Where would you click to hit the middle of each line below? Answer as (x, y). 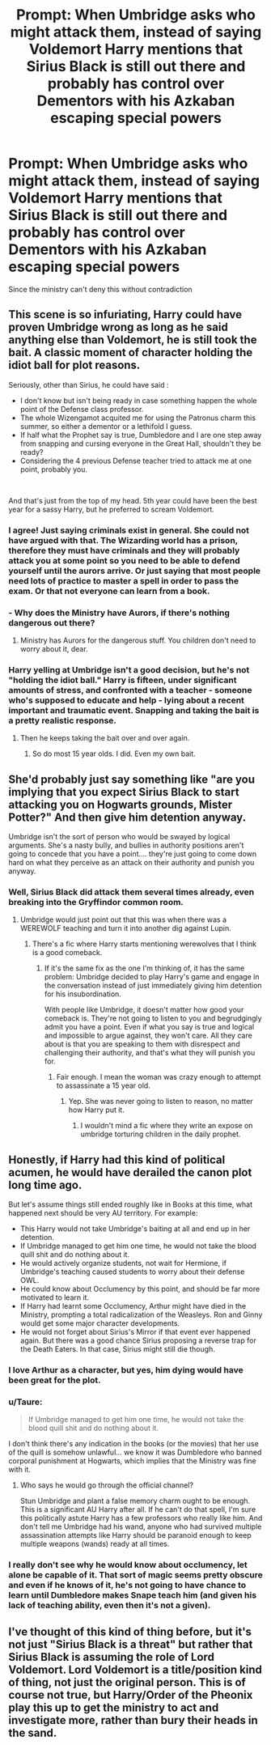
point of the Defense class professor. (82, 409)
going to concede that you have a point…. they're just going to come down (133, 854)
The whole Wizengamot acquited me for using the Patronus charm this (138, 418)
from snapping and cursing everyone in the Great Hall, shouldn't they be (140, 444)
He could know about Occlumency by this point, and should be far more (140, 1289)
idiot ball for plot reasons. (74, 365)
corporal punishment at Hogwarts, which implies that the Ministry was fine (132, 1461)
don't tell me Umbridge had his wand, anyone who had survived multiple (141, 1526)
